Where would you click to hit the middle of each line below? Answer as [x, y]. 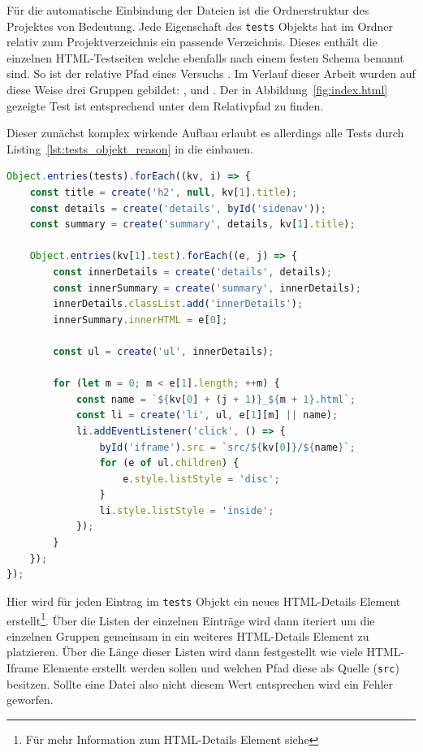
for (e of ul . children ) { [169, 463]
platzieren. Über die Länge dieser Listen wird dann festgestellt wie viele [185, 652]
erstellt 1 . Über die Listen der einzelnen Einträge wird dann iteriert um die [191, 619]
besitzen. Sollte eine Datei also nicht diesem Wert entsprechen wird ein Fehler [200, 683]
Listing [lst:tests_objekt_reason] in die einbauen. [130, 148]
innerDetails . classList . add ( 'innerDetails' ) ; [178, 304]
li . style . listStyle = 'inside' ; [187, 510]
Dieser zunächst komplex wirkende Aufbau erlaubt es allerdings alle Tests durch [205, 133]
